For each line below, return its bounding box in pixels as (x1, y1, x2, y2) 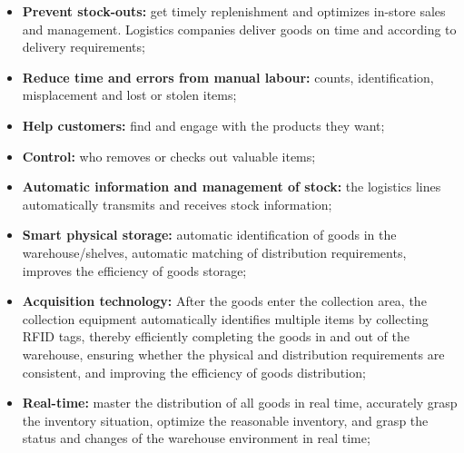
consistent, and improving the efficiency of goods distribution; (22, 362, 366, 381)
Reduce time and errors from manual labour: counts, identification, (22, 67, 434, 86)
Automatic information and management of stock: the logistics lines (22, 177, 441, 196)
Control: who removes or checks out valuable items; (22, 146, 316, 165)
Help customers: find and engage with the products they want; (22, 115, 385, 134)
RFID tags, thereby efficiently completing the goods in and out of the (22, 327, 410, 346)
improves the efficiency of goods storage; (22, 261, 247, 280)
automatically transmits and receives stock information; (22, 194, 332, 213)
